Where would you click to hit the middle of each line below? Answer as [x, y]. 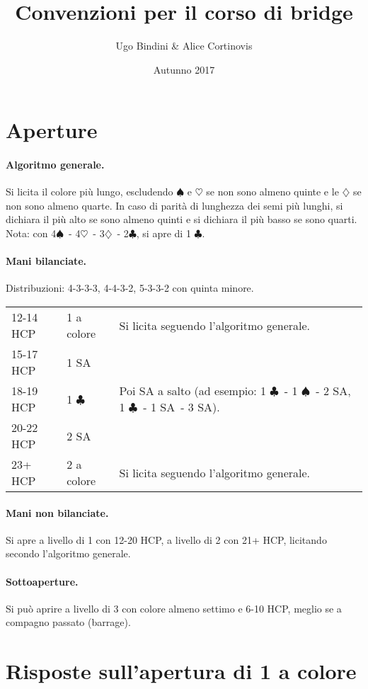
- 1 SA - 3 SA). [182, 407]
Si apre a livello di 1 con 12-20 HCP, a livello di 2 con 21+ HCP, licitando [166, 539]
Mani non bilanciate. [57, 512]
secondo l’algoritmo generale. [68, 553]
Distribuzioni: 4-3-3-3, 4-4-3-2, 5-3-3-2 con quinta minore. [130, 288]
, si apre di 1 [163, 233]
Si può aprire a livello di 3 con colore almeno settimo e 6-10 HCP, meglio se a [174, 608]
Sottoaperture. [42, 581]
